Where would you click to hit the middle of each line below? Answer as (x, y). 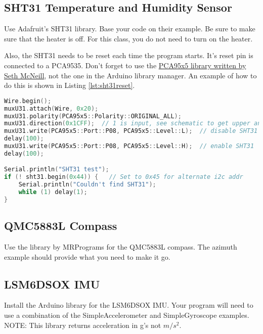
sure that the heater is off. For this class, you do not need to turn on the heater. (128, 38)
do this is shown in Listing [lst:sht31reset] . (70, 85)
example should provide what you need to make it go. (87, 256)
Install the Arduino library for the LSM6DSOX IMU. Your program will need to (129, 305)
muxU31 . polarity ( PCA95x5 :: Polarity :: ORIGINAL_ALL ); (93, 116)
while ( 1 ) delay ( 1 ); (53, 192)
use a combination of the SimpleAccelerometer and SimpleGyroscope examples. (127, 315)
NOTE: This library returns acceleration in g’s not (83, 325)
